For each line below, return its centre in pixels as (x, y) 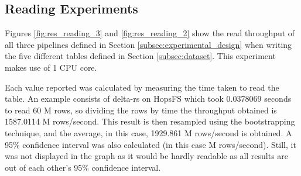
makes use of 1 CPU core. (51, 67)
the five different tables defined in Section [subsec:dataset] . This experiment (140, 56)
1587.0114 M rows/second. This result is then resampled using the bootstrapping (150, 121)
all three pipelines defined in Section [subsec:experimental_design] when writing (148, 44)
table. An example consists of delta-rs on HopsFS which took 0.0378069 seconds (148, 99)
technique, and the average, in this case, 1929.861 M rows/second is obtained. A (148, 132)
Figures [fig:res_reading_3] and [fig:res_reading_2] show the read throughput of (150, 33)
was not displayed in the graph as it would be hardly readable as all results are (147, 156)
